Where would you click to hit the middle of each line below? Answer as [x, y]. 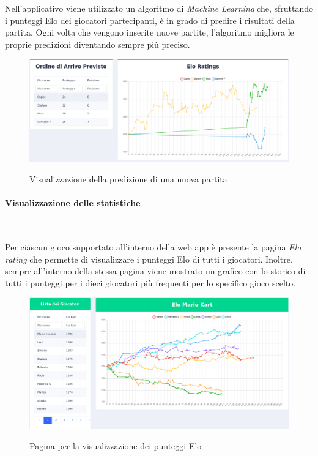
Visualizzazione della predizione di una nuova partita [128, 179]
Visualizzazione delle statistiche [73, 203]
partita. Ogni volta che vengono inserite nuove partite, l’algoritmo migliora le [150, 32]
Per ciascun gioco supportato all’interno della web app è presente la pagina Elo [153, 247]
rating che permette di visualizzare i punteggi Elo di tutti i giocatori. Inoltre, [149, 259]
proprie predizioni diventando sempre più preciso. [98, 44]
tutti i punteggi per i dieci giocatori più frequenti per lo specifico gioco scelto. [150, 282]
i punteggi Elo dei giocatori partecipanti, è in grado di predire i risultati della [150, 20]
